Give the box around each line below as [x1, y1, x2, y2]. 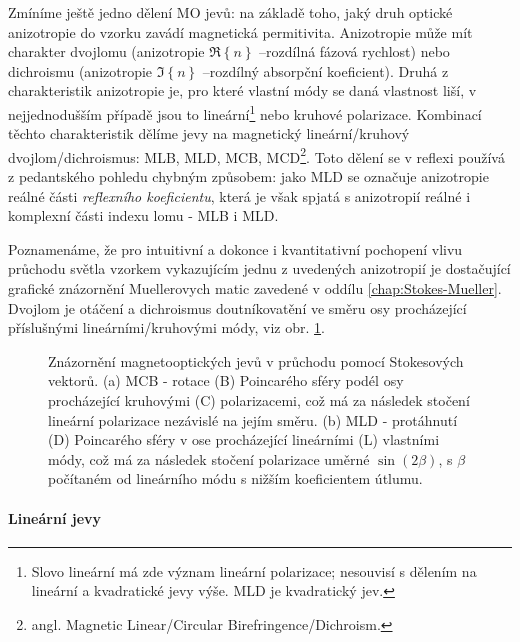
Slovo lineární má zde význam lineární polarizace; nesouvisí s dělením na [31, 560, 477, 581]
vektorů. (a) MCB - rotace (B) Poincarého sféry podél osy [48, 370, 404, 391]
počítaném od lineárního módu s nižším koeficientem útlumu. [48, 468, 423, 489]
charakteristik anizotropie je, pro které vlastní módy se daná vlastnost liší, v [8, 80, 477, 101]
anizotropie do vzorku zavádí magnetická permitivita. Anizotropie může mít [8, 21, 473, 42]
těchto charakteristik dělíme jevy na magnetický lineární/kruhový [8, 123, 410, 144]
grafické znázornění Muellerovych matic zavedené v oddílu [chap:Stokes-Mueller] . [8, 278, 502, 299]
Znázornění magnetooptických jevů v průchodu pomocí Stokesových [48, 350, 464, 371]
